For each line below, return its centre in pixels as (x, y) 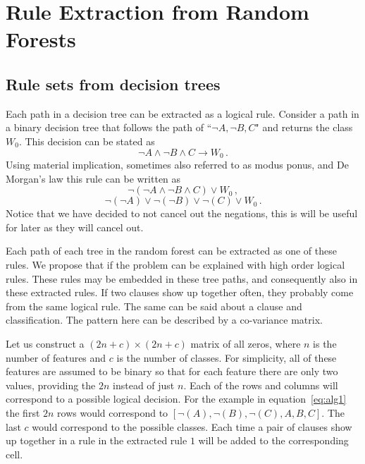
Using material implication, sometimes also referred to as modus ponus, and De (177, 164)
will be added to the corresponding (273, 440)
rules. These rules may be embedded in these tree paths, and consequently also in (182, 278)
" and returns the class (304, 127)
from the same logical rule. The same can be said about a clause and (154, 306)
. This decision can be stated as (87, 141)
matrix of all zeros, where (246, 343)
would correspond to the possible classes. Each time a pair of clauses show (192, 426)
